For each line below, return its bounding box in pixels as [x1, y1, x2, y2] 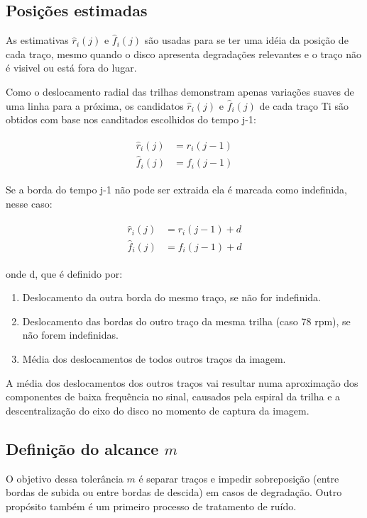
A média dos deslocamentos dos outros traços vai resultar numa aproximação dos [6, 375, 358, 390]
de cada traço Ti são [259, 98, 349, 113]
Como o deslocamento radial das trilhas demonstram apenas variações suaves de [6, 84, 354, 98]
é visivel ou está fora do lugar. [6, 60, 137, 75]
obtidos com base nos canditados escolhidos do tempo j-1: [6, 112, 256, 127]
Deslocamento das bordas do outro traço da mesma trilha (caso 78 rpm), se [22, 313, 351, 328]
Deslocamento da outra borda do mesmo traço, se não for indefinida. [22, 290, 321, 305]
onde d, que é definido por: [6, 266, 123, 281]
